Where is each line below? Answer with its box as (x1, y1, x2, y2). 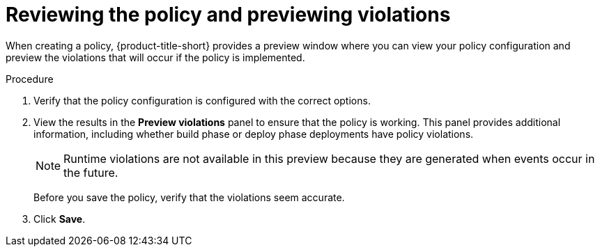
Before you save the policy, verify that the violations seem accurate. (33, 191, 345, 203)
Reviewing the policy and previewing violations (6, 3, 451, 26)
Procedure (6, 72, 54, 85)
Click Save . (33, 212, 86, 225)
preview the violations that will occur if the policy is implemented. (6, 51, 305, 63)
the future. (63, 165, 118, 180)
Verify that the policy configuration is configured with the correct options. (33, 94, 371, 107)
